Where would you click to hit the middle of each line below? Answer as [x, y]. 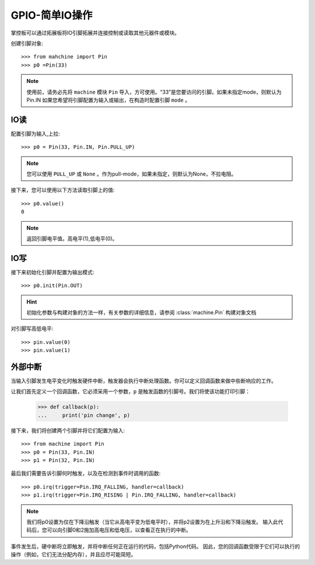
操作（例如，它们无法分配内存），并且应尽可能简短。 [73, 554]
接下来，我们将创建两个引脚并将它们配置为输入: [68, 430]
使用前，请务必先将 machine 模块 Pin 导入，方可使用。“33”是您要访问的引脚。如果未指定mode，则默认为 [154, 92]
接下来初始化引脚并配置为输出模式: [52, 272]
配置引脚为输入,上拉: [36, 133]
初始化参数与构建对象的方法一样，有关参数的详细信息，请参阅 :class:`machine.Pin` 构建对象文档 [141, 312]
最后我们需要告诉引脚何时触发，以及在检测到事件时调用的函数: [86, 473]
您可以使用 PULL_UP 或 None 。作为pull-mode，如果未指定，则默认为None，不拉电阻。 [132, 174]
